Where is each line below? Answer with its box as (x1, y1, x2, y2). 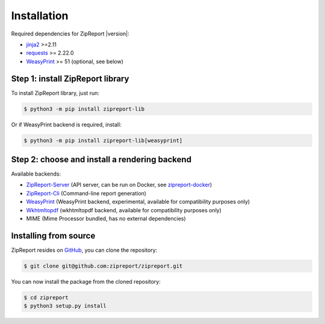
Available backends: (11, 170, 61, 177)
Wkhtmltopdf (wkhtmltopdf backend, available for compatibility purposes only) (26, 206, 222, 213)
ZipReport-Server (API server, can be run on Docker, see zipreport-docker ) (26, 181, 212, 189)
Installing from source (11, 230, 96, 240)
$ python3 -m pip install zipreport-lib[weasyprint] (23, 137, 183, 144)
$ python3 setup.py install (23, 302, 107, 310)
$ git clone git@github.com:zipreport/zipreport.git (23, 262, 183, 269)
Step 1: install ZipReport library (11, 73, 129, 84)
